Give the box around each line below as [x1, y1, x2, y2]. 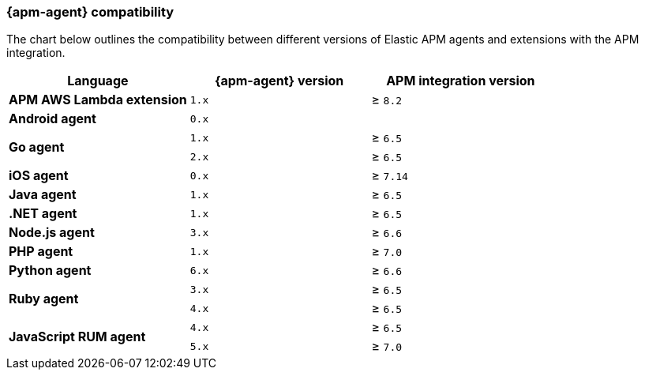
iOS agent [9, 167, 69, 184]
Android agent [9, 111, 96, 127]
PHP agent [9, 243, 73, 260]
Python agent [9, 262, 92, 279]
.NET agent [9, 205, 77, 222]
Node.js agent [9, 224, 95, 241]
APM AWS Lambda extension [9, 92, 187, 108]
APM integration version [386, 73, 535, 89]
